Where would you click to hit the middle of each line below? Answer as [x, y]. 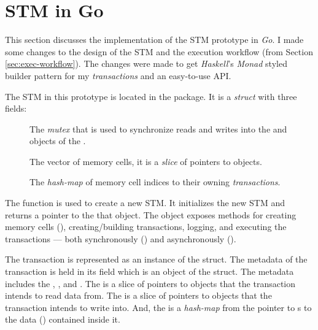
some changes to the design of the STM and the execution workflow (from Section [159, 51]
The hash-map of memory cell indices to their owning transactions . [155, 182]
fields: [16, 108]
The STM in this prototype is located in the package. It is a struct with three [151, 96]
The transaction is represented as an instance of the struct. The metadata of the [156, 259]
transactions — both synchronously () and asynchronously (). [121, 238]
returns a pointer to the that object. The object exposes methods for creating [151, 214]
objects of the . [58, 141]
